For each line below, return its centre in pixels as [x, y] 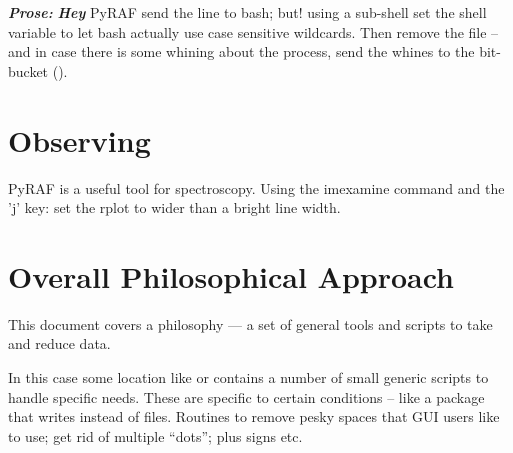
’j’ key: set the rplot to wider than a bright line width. [174, 207]
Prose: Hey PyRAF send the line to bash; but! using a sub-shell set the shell [247, 12]
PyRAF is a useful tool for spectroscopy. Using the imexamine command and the [256, 187]
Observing [79, 139]
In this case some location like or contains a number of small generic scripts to [248, 377]
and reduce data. [59, 343]
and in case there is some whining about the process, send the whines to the [241, 51]
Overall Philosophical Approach [231, 275]
